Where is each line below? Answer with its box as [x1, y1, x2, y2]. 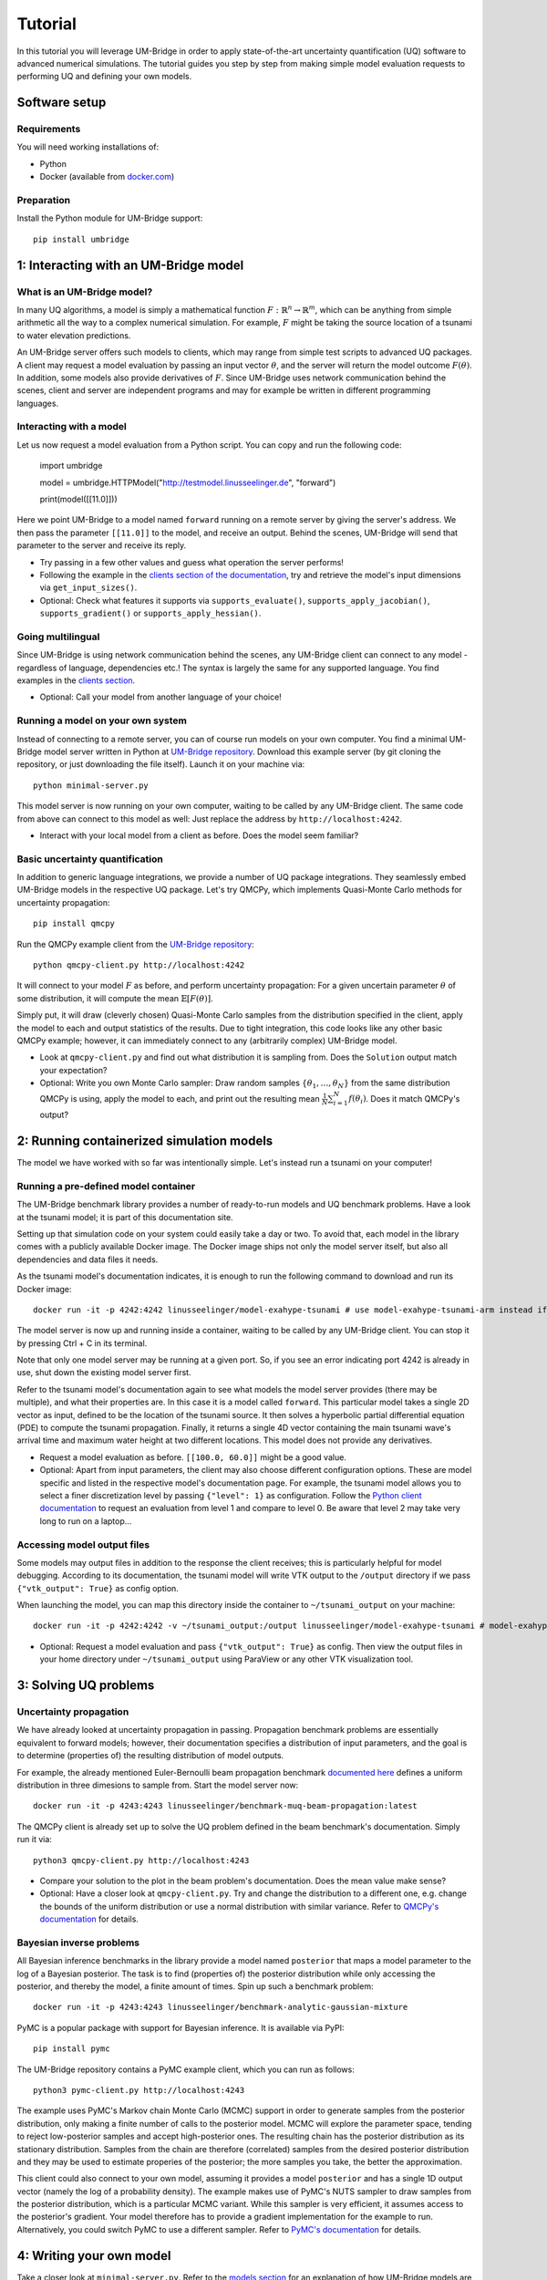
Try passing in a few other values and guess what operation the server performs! [39, 556, 344, 567]
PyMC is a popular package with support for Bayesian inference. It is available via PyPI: [16, 2022, 346, 2033]
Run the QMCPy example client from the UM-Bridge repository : [16, 938, 254, 949]
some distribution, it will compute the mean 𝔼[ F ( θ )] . [16, 992, 213, 1003]
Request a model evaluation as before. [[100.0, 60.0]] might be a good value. [39, 1451, 346, 1463]
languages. [16, 398, 59, 409]
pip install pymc [33, 2044, 110, 2054]
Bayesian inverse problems [16, 1936, 140, 1949]
